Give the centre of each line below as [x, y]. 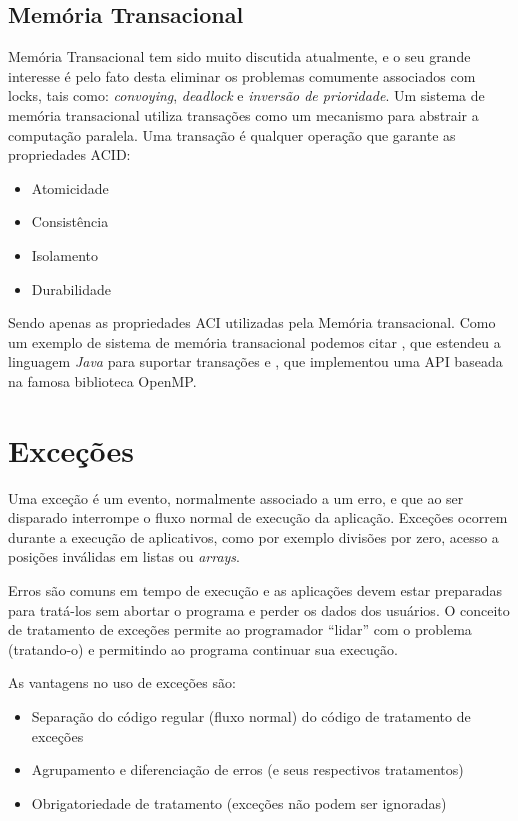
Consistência [70, 221]
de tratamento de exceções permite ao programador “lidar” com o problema [240, 629]
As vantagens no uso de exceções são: [122, 682]
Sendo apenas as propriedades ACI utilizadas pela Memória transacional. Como [252, 322]
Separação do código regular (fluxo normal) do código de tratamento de [251, 715]
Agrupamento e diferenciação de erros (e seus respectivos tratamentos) [247, 769]
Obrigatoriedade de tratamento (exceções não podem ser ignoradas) [239, 802]
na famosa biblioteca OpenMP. [102, 380]
